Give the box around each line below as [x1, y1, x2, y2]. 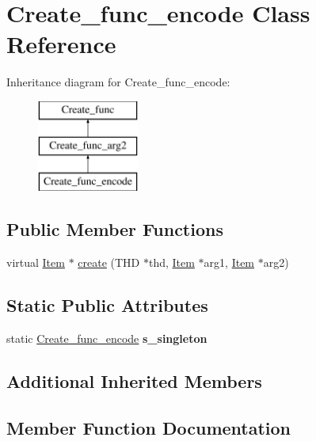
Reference [6, 28, 116, 60]
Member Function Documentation [6, 415, 291, 439]
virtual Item [6, 254, 65, 271]
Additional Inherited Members [6, 368, 262, 393]
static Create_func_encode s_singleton [6, 329, 207, 346]
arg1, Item [204, 254, 255, 271]
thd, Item [148, 254, 195, 271]
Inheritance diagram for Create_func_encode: [6, 74, 230, 90]
